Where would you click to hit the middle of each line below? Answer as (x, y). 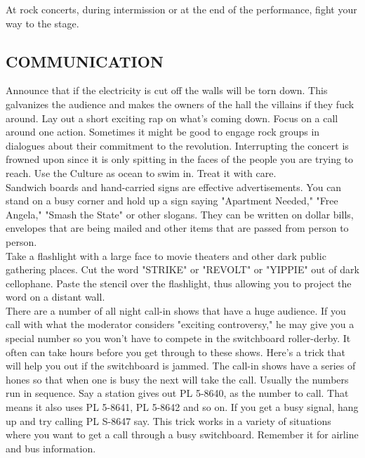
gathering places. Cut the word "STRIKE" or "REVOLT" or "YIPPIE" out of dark (182, 269)
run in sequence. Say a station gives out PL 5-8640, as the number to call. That (177, 393)
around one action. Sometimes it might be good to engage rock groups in (163, 132)
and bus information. (51, 448)
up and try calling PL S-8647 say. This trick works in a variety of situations (168, 420)
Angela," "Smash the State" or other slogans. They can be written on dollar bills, (180, 214)
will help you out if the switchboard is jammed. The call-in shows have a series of (181, 366)
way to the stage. (42, 23)
